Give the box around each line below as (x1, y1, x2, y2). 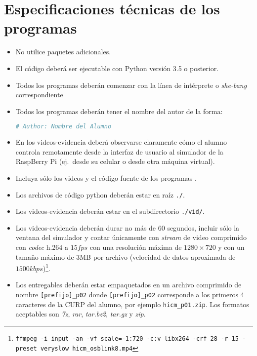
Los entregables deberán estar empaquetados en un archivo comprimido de (15, 279, 242, 290)
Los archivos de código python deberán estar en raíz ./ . (15, 189, 185, 199)
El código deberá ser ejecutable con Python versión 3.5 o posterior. (15, 63, 219, 73)
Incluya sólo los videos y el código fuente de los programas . (15, 172, 197, 183)
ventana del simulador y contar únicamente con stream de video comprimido (15, 232, 247, 242)
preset (15, 345, 37, 352)
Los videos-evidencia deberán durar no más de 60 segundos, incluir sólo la (15, 222, 240, 233)
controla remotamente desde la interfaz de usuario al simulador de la (15, 146, 223, 157)
